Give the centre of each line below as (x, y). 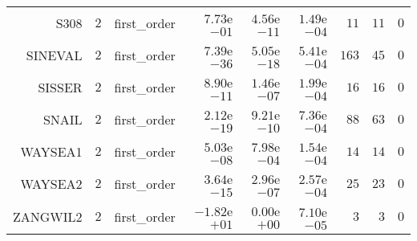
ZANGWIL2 (48, 216)
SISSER (60, 87)
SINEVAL (54, 55)
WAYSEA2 (51, 183)
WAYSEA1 (51, 151)
